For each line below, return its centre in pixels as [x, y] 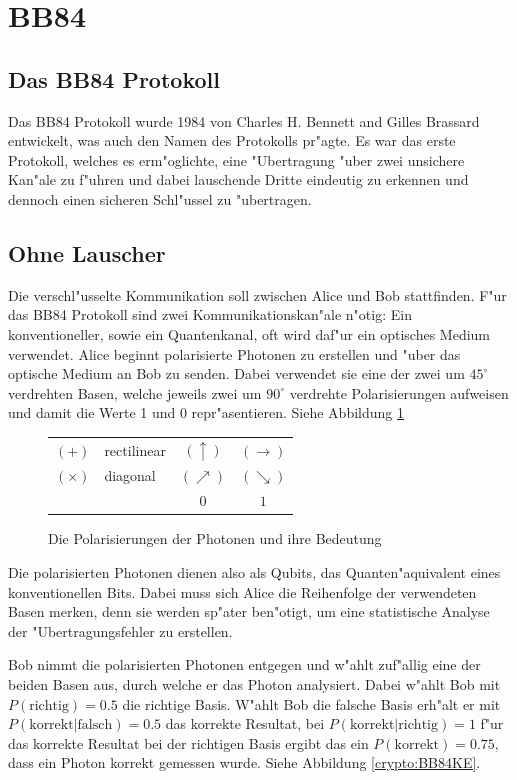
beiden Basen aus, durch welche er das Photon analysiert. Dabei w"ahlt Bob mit [254, 683]
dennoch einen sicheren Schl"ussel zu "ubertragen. [160, 198]
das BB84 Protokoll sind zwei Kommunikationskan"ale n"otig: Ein [210, 314]
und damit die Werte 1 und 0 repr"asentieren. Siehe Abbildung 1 [206, 412]
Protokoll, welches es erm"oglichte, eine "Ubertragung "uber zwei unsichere [236, 159]
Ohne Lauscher [87, 252]
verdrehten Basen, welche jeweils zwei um [135, 392]
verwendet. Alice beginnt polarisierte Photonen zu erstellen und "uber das [234, 353]
